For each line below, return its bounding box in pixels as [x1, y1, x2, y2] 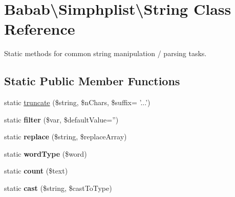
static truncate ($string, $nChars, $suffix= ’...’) [4, 97, 151, 108]
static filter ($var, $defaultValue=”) [4, 114, 119, 125]
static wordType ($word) [4, 148, 87, 159]
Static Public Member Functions [4, 73, 180, 89]
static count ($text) [4, 165, 68, 176]
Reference [4, 18, 75, 39]
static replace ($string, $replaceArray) [4, 131, 127, 142]
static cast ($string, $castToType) [4, 183, 112, 193]
